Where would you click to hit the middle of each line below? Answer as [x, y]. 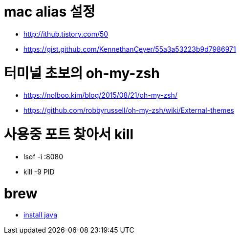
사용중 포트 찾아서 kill [69, 134]
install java [40, 215]
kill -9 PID [39, 172]
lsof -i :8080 [44, 156]
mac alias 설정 [50, 12]
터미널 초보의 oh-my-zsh [82, 73]
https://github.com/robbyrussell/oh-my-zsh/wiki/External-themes [129, 110]
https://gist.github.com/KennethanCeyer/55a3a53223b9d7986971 [130, 49]
